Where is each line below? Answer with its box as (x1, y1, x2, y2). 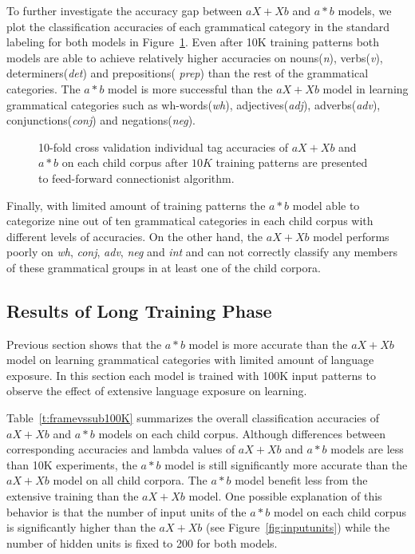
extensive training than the (6, 488, 139, 505)
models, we (338, 2, 392, 18)
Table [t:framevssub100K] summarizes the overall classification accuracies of (6, 410, 379, 426)
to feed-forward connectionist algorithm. (38, 169, 235, 186)
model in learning (322, 80, 409, 97)
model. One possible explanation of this (188, 488, 382, 505)
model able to (292, 196, 360, 213)
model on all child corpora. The (53, 472, 207, 489)
